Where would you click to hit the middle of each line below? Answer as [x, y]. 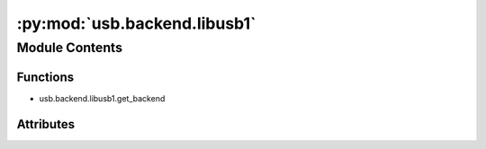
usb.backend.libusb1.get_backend [102, 98]
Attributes [46, 124]
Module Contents [70, 48]
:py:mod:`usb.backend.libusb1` [136, 23]
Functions [45, 77]
